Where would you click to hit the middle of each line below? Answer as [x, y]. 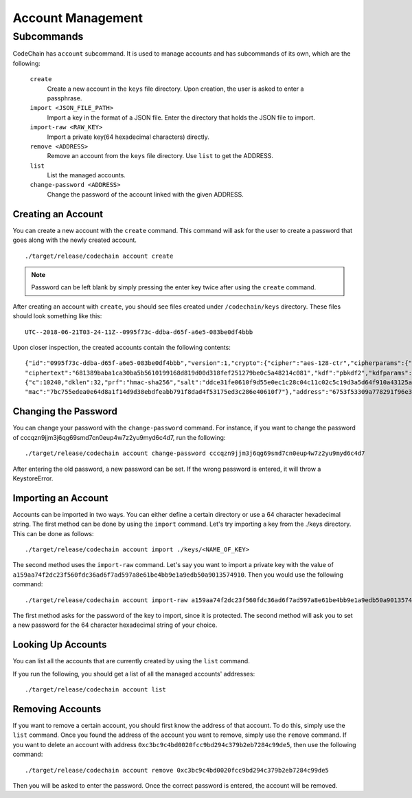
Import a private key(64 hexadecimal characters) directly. [128, 137]
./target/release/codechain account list [95, 690]
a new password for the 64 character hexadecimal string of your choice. [115, 625]
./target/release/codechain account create [99, 256]
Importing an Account [60, 498]
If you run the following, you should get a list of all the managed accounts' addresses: [134, 674]
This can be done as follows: [53, 533]
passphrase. [65, 98]
